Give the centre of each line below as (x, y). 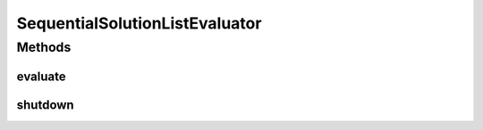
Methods (44, 47)
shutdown (46, 105)
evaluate (41, 76)
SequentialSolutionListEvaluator (139, 23)
